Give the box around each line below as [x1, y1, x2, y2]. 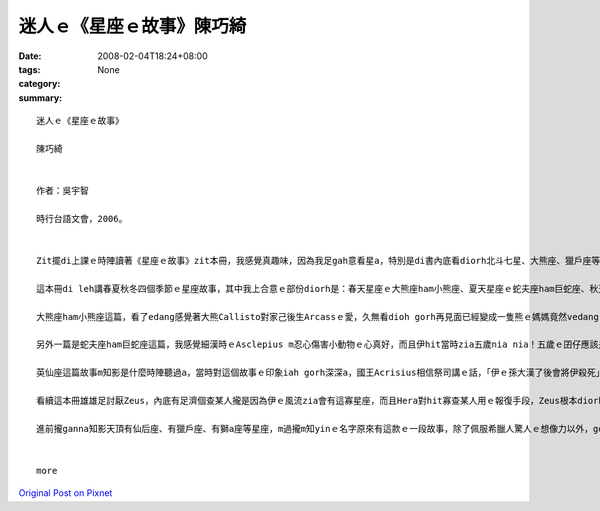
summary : [18, 91, 63, 104]
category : [18, 78, 61, 90]
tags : [18, 63, 41, 75]
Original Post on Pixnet [18, 487, 113, 499]
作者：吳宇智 [36, 185, 89, 197]
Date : [18, 50, 42, 62]
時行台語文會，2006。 [36, 213, 128, 224]
